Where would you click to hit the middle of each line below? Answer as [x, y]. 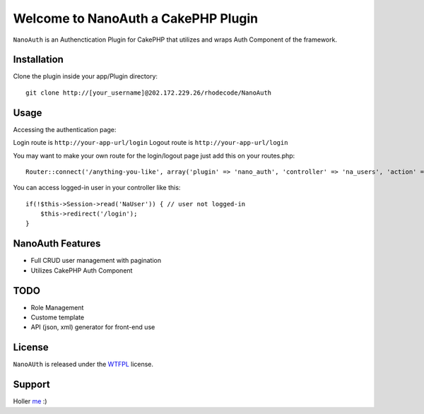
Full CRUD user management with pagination [96, 261]
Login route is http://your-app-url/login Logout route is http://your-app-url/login [151, 143]
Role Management [57, 307]
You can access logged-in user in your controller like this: [97, 188]
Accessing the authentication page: [65, 129]
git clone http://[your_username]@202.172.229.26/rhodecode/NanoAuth [149, 93]
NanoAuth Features [57, 244]
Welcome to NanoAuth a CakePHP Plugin [136, 18]
